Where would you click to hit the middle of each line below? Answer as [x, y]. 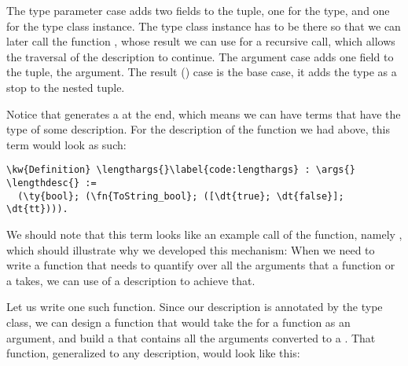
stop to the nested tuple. [66, 87]
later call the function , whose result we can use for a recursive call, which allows [201, 41]
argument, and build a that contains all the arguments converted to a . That [191, 337]
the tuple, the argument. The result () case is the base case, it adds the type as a [202, 72]
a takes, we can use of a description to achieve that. [131, 280]
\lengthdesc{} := [51, 183]
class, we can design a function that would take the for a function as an [178, 322]
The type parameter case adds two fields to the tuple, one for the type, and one [198, 10]
